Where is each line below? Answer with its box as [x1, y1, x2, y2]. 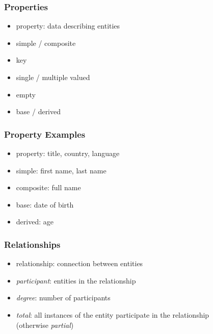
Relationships [4, 238, 61, 250]
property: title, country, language [16, 148, 120, 158]
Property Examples [4, 127, 86, 140]
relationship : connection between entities [16, 258, 143, 269]
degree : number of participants [16, 292, 111, 303]
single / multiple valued [16, 72, 90, 82]
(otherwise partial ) [16, 319, 74, 330]
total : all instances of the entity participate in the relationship [16, 309, 209, 320]
